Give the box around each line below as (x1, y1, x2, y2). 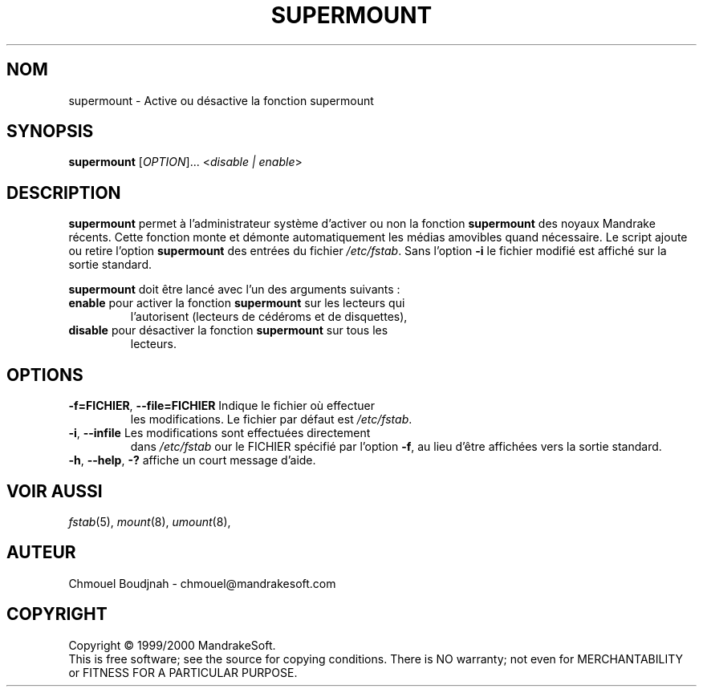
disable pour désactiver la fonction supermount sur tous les (68, 323, 388, 338)
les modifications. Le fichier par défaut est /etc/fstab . (130, 412, 412, 427)
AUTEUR (6, 542, 76, 563)
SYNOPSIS (6, 121, 94, 142)
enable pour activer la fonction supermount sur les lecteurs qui (68, 296, 405, 310)
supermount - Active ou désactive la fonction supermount (68, 93, 374, 107)
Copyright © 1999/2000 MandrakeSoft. (68, 638, 276, 652)
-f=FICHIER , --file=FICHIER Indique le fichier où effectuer (68, 399, 376, 413)
